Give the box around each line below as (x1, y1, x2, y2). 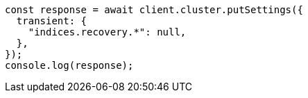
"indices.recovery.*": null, (28, 26, 187, 38)
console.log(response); (5, 60, 134, 71)
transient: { (16, 15, 87, 26)
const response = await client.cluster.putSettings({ (5, 4, 303, 15)
